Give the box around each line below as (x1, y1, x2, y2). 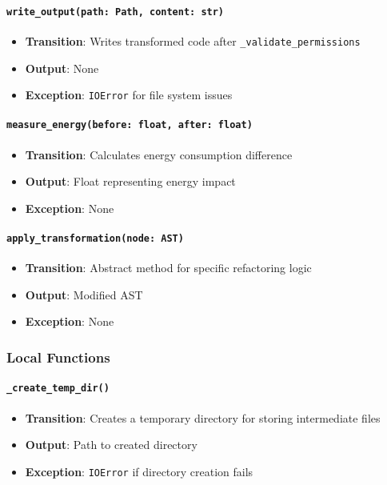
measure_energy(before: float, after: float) (6, 119, 253, 131)
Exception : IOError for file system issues (25, 86, 233, 103)
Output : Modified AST (25, 286, 143, 303)
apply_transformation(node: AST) (6, 233, 184, 244)
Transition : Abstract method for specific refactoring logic (25, 259, 312, 276)
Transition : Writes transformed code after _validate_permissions (25, 32, 361, 49)
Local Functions (6, 347, 110, 367)
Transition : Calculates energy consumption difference (25, 146, 293, 162)
